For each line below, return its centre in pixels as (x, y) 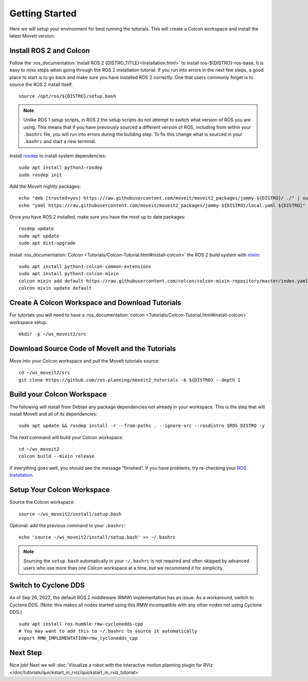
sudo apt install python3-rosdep (61, 168)
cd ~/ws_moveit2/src (44, 373)
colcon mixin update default (55, 288)
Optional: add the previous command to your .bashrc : (68, 525)
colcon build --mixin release (57, 456)
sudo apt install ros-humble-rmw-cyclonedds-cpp (81, 624)
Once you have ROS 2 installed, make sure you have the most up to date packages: (98, 217)
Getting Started (43, 13)
